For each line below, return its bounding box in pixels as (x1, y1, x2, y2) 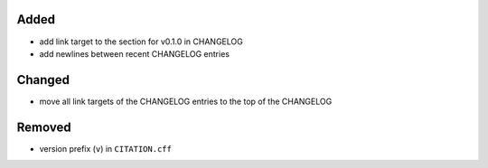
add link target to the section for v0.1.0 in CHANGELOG (39, 36, 243, 47)
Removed (16, 119, 71, 135)
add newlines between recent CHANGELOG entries (39, 48, 230, 59)
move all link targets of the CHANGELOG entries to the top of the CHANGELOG (39, 96, 333, 107)
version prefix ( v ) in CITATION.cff (39, 143, 172, 154)
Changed (16, 72, 70, 88)
